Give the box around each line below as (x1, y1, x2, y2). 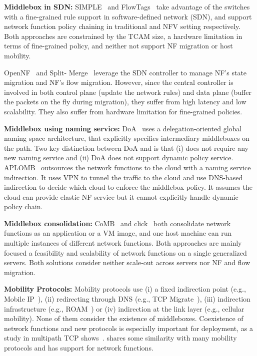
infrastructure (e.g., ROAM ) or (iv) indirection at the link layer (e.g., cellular (4, 303, 244, 314)
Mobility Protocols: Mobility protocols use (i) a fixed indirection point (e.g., (4, 284, 246, 294)
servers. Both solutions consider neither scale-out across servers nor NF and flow (4, 257, 250, 268)
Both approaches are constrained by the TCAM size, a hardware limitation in (4, 30, 242, 41)
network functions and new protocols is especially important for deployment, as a (4, 323, 253, 333)
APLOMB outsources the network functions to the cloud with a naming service (4, 162, 251, 172)
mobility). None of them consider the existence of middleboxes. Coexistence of (4, 313, 243, 324)
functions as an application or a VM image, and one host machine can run (4, 228, 232, 238)
